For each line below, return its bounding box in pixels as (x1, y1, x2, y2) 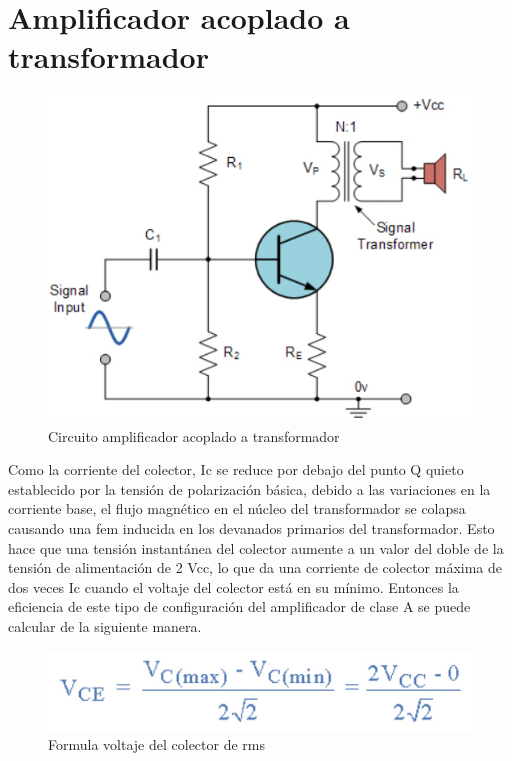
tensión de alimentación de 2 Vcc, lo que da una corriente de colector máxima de (8, 557, 503, 578)
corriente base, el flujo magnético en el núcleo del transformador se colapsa (8, 498, 466, 519)
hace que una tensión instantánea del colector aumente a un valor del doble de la (8, 537, 504, 558)
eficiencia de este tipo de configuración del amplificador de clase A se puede (8, 596, 471, 617)
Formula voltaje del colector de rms (48, 734, 265, 755)
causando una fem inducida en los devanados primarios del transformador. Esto (8, 518, 495, 539)
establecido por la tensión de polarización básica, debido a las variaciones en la (8, 478, 491, 499)
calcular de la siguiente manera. (8, 616, 202, 637)
